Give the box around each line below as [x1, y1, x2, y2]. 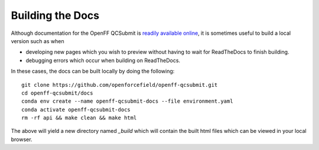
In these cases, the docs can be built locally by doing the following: [11, 68, 175, 75]
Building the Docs [11, 9, 100, 22]
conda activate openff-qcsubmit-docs [21, 106, 131, 113]
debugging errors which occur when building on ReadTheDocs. [25, 57, 180, 64]
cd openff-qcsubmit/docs [21, 89, 93, 96]
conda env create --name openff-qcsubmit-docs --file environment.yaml [21, 98, 233, 105]
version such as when [11, 37, 64, 44]
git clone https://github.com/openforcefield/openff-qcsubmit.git [21, 81, 218, 88]
